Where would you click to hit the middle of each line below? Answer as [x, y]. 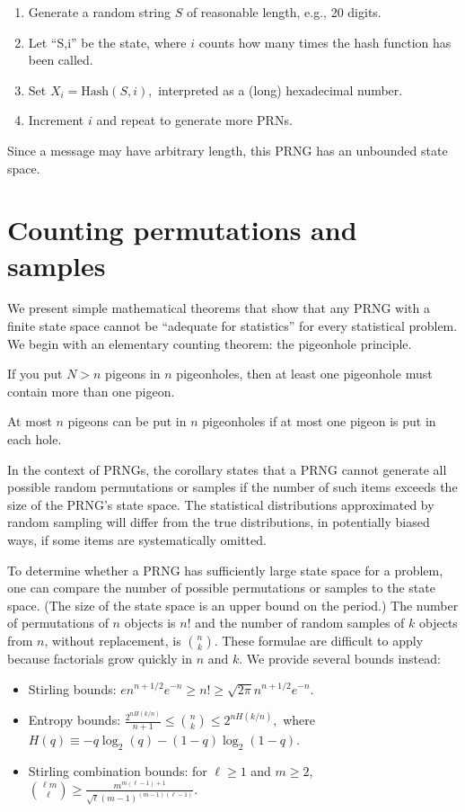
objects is [150, 623]
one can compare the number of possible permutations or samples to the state [221, 588]
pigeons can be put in [127, 421]
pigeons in [133, 374]
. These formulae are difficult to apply [319, 640]
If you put [35, 374]
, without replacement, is [113, 640]
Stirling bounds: [72, 688]
